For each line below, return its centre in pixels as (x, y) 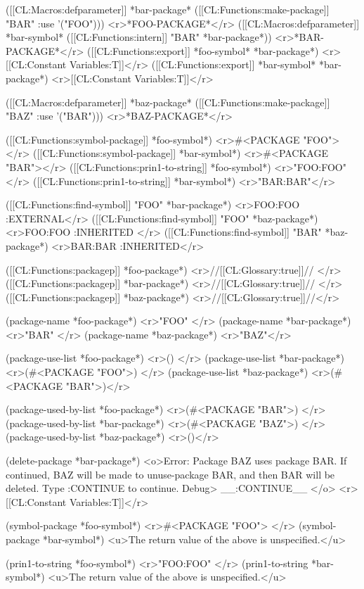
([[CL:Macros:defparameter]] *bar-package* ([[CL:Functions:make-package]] (168, 9)
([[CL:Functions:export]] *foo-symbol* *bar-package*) (203, 50)
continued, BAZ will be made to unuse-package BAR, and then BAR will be (170, 474)
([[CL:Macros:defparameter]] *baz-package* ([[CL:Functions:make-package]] (168, 102)
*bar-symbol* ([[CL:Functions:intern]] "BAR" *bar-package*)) (139, 37)
